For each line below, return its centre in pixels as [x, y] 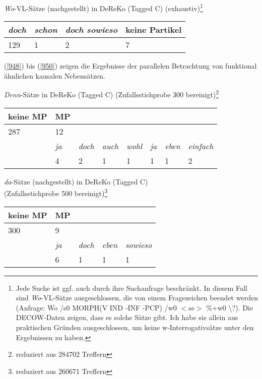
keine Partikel [154, 30]
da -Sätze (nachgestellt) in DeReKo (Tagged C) [76, 181]
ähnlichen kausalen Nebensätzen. [55, 75]
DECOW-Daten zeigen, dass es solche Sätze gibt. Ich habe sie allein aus [127, 317]
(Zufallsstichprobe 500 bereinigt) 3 [56, 192]
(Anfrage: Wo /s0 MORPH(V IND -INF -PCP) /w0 [96, 307]
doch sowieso [91, 30]
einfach [201, 146]
